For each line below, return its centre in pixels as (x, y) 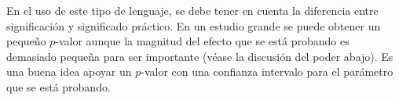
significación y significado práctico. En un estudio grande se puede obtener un (194, 25)
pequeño (26, 41)
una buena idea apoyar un (69, 71)
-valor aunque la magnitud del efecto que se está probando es (202, 41)
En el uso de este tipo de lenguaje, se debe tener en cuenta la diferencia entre (192, 10)
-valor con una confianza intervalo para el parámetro (267, 71)
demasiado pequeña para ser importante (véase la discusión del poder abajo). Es (200, 56)
